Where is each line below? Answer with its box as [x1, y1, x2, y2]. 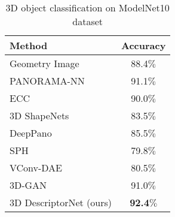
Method [10, 38, 48, 52]
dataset [72, 14, 103, 28]
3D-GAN [10, 178, 47, 192]
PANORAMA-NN [10, 74, 85, 88]
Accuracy [121, 38, 166, 52]
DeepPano [10, 126, 52, 140]
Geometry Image [10, 56, 79, 70]
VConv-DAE [10, 161, 63, 174]
